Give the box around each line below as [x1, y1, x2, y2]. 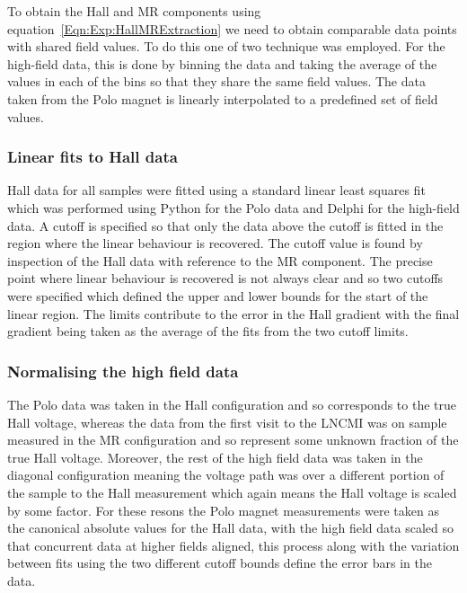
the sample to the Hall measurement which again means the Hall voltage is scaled [7, 482, 457, 501]
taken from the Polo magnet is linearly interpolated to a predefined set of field [7, 89, 438, 108]
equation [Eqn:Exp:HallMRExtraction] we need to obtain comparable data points [7, 19, 457, 38]
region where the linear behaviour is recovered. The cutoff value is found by [7, 234, 423, 252]
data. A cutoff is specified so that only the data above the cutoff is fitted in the [7, 216, 444, 235]
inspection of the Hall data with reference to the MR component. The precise [7, 251, 433, 270]
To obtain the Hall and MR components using [7, 2, 261, 20]
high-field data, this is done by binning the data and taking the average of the [7, 54, 437, 73]
